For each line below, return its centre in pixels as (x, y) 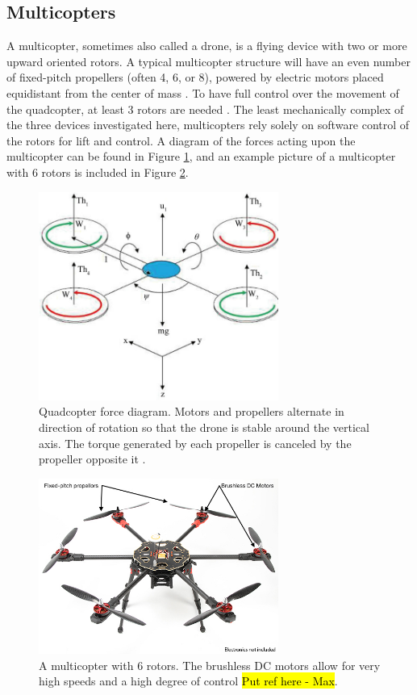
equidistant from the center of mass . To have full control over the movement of (203, 92)
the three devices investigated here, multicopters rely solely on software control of (208, 125)
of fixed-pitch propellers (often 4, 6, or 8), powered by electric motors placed (195, 77)
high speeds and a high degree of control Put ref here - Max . (188, 681)
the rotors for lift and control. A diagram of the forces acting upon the (181, 140)
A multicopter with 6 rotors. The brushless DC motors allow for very (210, 665)
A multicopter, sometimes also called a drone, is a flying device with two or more (207, 46)
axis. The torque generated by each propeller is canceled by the (195, 443)
